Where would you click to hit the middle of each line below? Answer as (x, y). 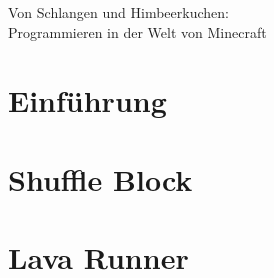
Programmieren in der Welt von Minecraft (137, 31)
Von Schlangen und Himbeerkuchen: (118, 12)
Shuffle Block (100, 178)
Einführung (87, 100)
